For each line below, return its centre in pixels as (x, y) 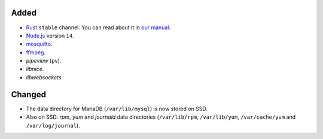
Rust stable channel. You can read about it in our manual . (98, 27)
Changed (28, 95)
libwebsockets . (45, 77)
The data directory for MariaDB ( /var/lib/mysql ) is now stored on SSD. (117, 109)
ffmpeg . (36, 52)
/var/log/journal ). (53, 125)
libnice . (35, 69)
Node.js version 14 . (50, 35)
